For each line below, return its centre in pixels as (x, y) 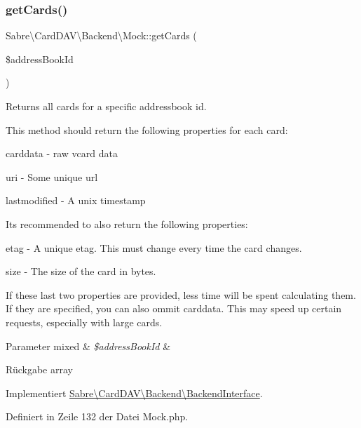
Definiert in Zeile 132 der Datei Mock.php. (97, 416)
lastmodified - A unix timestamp (76, 200)
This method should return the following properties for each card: (147, 129)
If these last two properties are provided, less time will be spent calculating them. (181, 294)
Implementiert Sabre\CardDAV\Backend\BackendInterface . (134, 393)
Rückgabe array (39, 369)
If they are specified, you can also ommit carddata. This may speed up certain (174, 308)
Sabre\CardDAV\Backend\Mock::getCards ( (101, 35)
